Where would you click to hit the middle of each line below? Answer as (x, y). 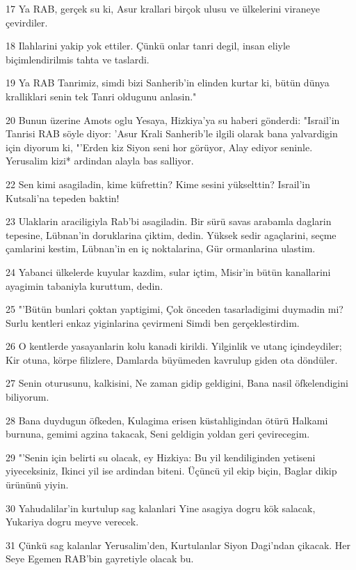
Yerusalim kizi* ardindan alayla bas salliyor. (100, 161)
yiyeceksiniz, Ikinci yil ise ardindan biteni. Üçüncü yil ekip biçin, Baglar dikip (171, 471)
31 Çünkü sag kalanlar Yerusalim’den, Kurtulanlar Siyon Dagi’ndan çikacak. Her (178, 545)
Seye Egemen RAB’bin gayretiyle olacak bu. (100, 559)
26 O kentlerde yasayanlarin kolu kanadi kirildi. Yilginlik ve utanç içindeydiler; (174, 346)
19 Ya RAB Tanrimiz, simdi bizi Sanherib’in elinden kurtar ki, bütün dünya (168, 83)
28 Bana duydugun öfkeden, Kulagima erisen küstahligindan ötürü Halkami (167, 420)
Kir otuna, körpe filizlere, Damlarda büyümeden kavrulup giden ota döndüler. (172, 359)
